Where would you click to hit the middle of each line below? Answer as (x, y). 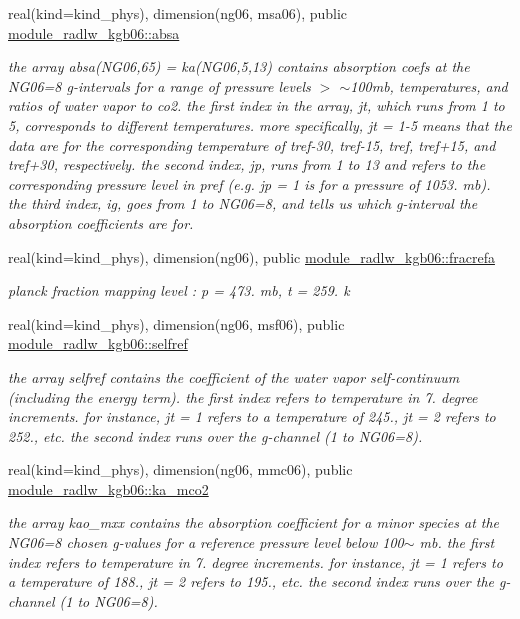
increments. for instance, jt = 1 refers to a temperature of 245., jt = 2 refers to (252, 416)
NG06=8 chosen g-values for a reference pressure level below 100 (206, 542)
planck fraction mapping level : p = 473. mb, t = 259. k (179, 290)
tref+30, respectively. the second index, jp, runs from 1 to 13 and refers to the (247, 164)
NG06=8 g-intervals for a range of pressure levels (159, 85)
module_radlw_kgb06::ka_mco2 (108, 488)
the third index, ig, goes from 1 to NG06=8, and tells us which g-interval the (243, 203)
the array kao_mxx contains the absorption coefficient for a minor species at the (254, 522)
